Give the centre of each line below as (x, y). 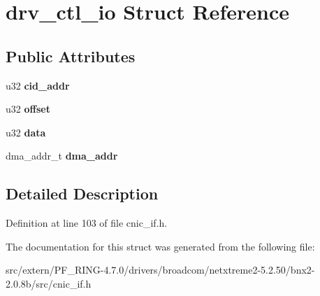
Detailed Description (82, 193)
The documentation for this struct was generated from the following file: (160, 246)
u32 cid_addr (38, 85)
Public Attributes (71, 56)
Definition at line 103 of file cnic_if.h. (87, 223)
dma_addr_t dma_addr (62, 156)
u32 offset (28, 109)
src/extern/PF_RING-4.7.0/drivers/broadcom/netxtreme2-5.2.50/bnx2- (160, 270)
